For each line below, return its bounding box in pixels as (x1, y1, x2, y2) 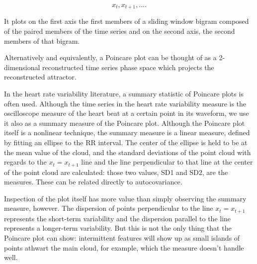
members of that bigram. (4, 35, 80, 46)
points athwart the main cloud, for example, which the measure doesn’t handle (4, 242, 244, 253)
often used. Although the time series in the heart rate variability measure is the (4, 98, 247, 108)
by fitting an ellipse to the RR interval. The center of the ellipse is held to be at (4, 137, 248, 147)
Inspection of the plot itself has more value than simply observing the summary (4, 193, 247, 203)
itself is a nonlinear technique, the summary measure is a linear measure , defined (4, 127, 250, 138)
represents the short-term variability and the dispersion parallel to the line (4, 213, 231, 223)
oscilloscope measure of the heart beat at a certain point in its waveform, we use (4, 108, 249, 118)
